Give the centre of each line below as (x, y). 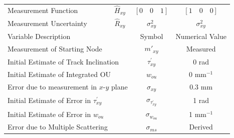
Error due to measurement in (52, 87)
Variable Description (39, 36)
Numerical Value (201, 36)
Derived (201, 127)
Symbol (152, 36)
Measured (201, 48)
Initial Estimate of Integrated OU (59, 74)
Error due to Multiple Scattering (58, 127)
